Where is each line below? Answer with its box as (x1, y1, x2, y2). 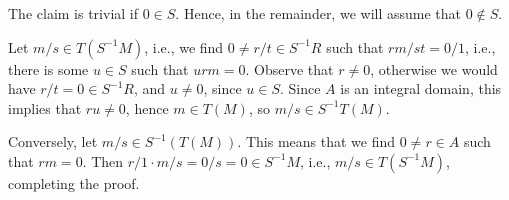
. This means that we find (237, 131, 396, 152)
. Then (82, 150, 124, 171)
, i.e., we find (144, 36, 224, 57)
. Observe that (245, 58, 334, 79)
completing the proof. (8, 172, 140, 193)
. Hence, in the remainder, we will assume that (175, 3, 462, 23)
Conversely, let (8, 131, 98, 152)
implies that (8, 97, 82, 118)
